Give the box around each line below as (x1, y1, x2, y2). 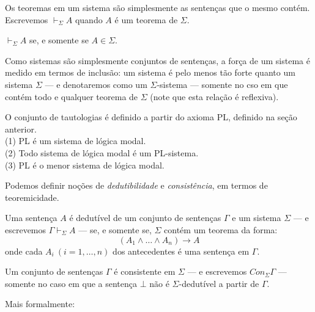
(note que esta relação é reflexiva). (150, 90, 279, 103)
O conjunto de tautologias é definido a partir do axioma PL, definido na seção (5, 111, 297, 123)
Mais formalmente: (5, 297, 75, 310)
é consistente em (114, 265, 176, 278)
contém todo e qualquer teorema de (5, 90, 138, 103)
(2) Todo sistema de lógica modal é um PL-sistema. (5, 146, 199, 159)
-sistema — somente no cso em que (157, 78, 288, 90)
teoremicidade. (5, 190, 59, 203)
